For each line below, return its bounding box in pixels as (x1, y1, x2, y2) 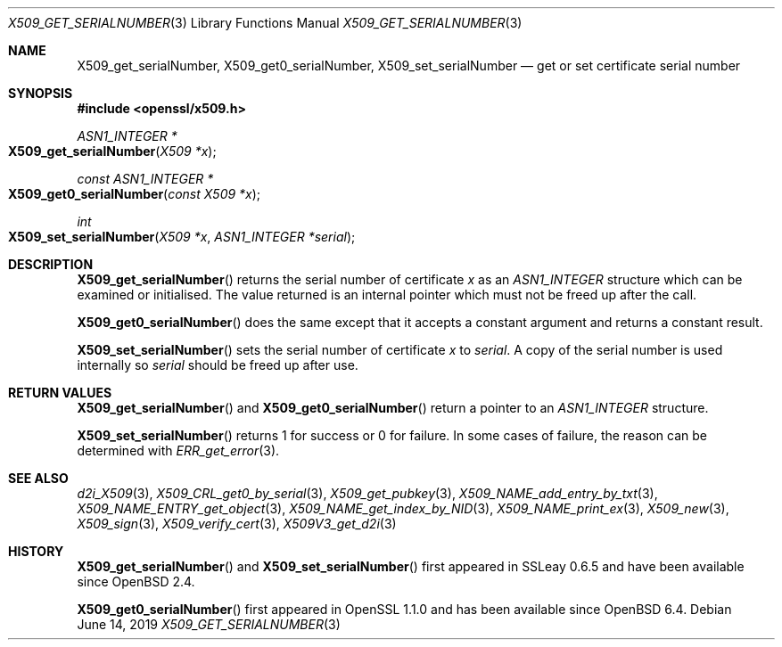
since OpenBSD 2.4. (77, 574, 195, 589)
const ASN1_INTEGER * (77, 171, 214, 186)
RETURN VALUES (8, 385, 112, 400)
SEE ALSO (8, 471, 69, 486)
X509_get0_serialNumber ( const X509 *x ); (8, 186, 261, 201)
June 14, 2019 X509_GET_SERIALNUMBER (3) (77, 617, 341, 632)
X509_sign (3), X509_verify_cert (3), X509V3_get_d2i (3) (77, 516, 397, 531)
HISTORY (8, 544, 64, 559)
